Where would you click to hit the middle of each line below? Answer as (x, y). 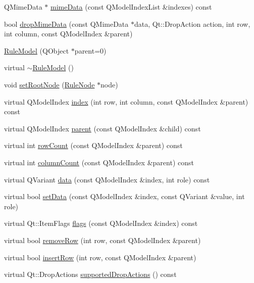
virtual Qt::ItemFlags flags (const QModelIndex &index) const (101, 223)
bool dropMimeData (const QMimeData (66, 23)
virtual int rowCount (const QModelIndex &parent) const (93, 145)
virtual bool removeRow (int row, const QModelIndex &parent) (103, 240)
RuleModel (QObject (37, 50)
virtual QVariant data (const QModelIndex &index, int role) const (107, 179)
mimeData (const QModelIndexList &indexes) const (131, 7)
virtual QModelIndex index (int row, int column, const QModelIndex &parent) (126, 101)
